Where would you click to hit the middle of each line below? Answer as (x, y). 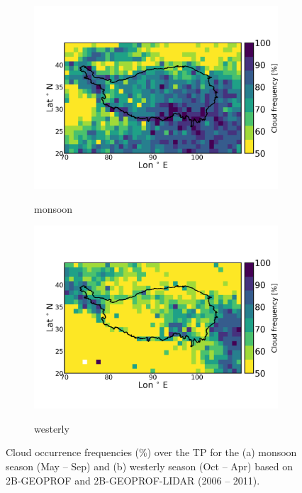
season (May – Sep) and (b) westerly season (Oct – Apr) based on (149, 466)
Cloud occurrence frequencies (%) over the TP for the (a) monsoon (151, 452)
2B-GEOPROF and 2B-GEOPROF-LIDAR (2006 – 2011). (133, 480)
